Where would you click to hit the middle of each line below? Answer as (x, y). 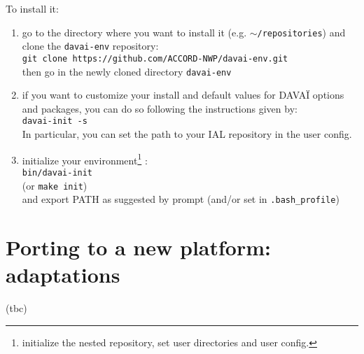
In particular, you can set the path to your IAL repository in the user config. (187, 134)
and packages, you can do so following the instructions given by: (160, 108)
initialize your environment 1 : (85, 159)
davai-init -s (55, 121)
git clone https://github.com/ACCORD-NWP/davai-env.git (155, 58)
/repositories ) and (301, 32)
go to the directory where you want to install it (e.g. (134, 32)
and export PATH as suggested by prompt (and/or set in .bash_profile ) (181, 199)
